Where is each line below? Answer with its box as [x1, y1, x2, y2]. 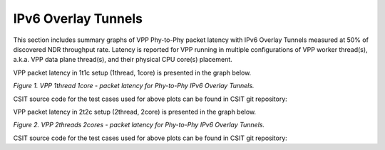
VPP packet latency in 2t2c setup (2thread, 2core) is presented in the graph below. [13, 107, 257, 116]
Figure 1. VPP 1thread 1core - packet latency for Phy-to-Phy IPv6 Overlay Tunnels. [13, 82, 255, 90]
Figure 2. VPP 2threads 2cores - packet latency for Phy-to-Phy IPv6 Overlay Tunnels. [13, 121, 265, 129]
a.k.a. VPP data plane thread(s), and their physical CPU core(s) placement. [13, 55, 233, 64]
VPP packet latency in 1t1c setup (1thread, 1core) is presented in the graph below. [13, 68, 252, 77]
